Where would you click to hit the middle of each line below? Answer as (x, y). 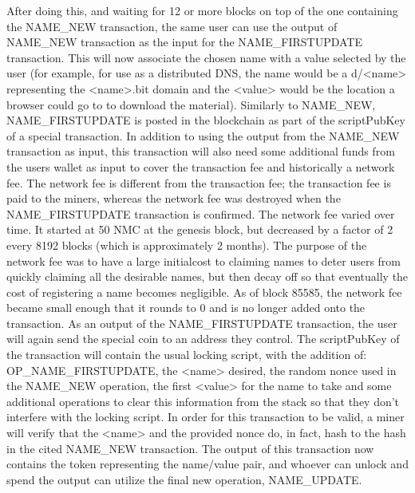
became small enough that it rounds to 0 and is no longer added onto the (186, 308)
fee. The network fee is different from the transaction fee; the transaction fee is (199, 182)
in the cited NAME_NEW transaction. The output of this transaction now (190, 448)
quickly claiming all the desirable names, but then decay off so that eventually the (207, 276)
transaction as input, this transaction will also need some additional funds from (201, 151)
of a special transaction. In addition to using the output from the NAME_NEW (203, 135)
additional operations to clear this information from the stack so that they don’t (203, 401)
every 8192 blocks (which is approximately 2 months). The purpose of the (187, 245)
